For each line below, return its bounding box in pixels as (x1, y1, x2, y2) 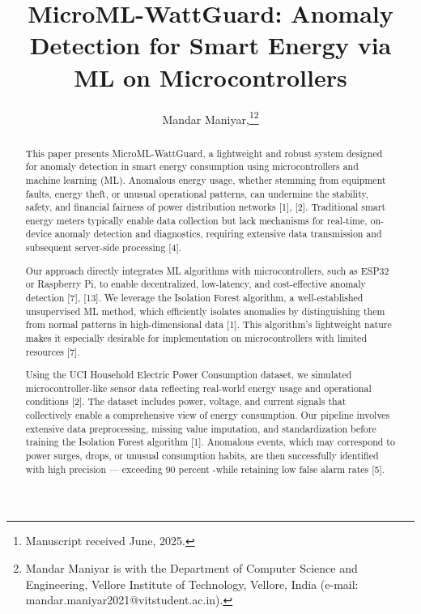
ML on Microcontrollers (74, 60, 347, 93)
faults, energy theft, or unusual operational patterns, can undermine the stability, (25, 186, 369, 200)
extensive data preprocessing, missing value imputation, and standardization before (25, 421, 376, 435)
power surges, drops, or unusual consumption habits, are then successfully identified (25, 449, 379, 463)
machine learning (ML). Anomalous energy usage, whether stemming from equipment (25, 173, 386, 186)
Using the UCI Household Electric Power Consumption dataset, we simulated (25, 368, 352, 382)
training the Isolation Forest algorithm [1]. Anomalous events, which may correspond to (25, 435, 395, 449)
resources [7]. (25, 344, 80, 358)
